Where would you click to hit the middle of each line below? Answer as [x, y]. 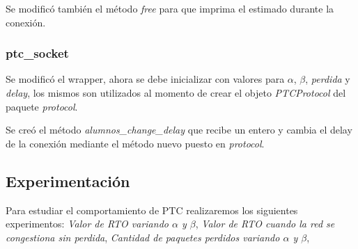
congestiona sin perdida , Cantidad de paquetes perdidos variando [143, 237]
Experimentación [68, 180]
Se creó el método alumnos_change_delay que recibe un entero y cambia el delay [179, 130]
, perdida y [328, 79]
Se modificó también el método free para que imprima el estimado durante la [170, 8]
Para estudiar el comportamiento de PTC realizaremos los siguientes [152, 210]
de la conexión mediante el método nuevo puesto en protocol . [135, 143]
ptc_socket [37, 53]
